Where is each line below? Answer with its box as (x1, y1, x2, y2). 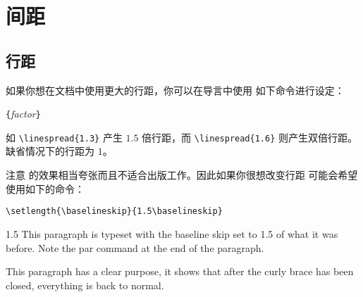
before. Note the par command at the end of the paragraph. (6, 240, 264, 255)
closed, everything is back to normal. (6, 277, 164, 292)
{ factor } (6, 106, 41, 121)
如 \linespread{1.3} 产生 (6, 129, 123, 144)
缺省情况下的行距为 (6, 144, 94, 158)
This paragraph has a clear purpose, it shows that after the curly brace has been (6, 264, 354, 279)
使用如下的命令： (6, 181, 85, 196)
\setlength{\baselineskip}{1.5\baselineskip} (6, 206, 223, 217)
